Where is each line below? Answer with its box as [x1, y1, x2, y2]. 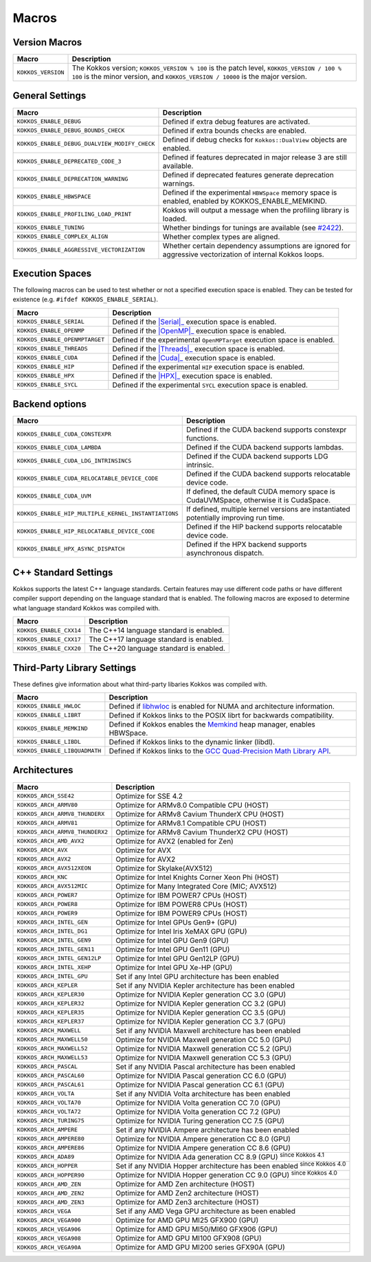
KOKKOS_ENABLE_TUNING [16, 224, 85, 232]
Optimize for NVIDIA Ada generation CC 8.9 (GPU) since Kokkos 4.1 [115, 1151, 324, 1162]
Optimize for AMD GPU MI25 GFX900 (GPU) [115, 1215, 259, 1225]
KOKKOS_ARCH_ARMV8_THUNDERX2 [16, 828, 109, 835]
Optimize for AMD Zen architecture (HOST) [115, 1180, 255, 1189]
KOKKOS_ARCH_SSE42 [16, 793, 75, 799]
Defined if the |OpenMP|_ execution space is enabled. [112, 326, 286, 335]
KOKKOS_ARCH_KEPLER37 [16, 1018, 85, 1025]
